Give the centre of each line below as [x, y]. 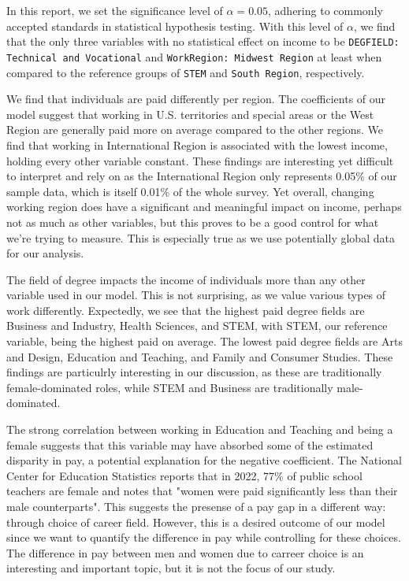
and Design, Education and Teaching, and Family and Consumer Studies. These [200, 356]
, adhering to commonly [325, 10]
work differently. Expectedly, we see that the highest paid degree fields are [186, 310]
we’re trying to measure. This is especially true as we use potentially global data [201, 237]
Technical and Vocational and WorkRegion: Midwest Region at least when [194, 56]
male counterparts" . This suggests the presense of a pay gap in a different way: [196, 506]
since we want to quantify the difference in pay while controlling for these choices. [204, 537]
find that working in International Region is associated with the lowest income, [197, 144]
